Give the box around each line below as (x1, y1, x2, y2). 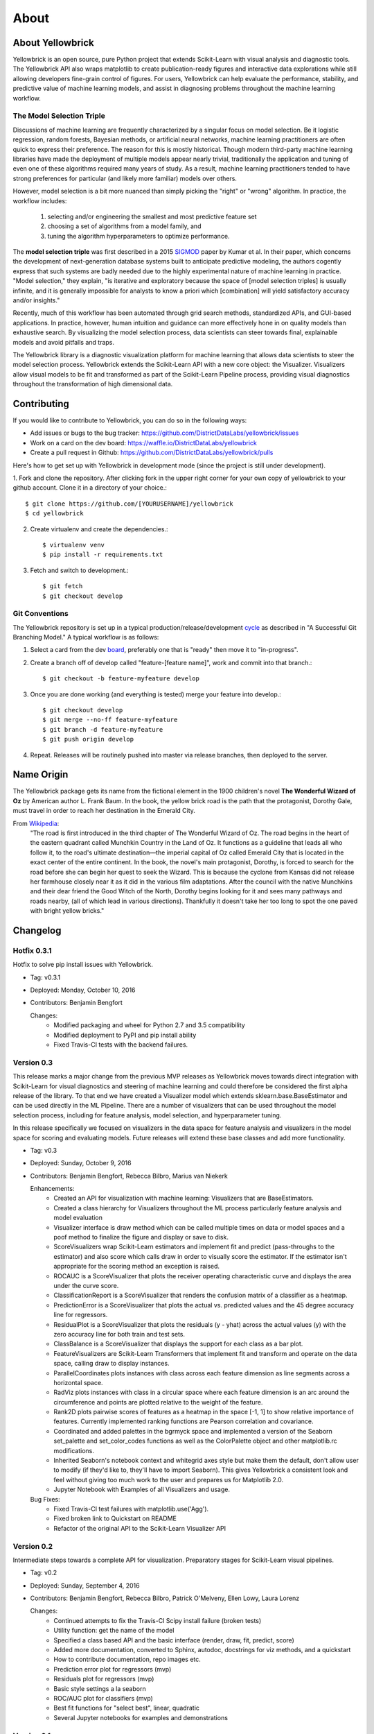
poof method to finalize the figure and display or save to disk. (53, 1233, 229, 1242)
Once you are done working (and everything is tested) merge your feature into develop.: (30, 690, 282, 698)
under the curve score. (53, 1282, 119, 1289)
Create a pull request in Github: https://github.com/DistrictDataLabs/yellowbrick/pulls (30, 448, 274, 457)
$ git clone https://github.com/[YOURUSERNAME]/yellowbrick (25, 499, 233, 508)
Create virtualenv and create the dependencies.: (30, 524, 168, 533)
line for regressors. (53, 1311, 108, 1319)
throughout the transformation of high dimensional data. (12, 380, 173, 388)
